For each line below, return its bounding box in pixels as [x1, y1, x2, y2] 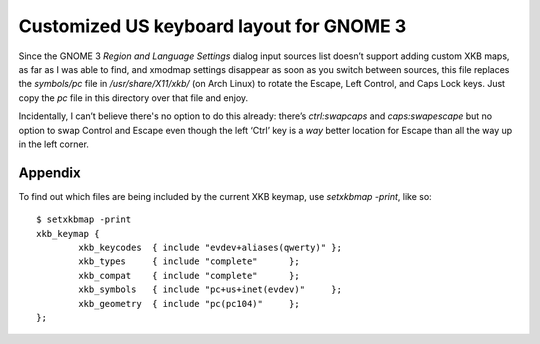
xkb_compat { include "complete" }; [78, 270, 300, 281]
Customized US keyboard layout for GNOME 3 [18, 15, 407, 37]
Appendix [18, 164, 81, 181]
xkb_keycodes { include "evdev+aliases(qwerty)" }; [78, 241, 342, 253]
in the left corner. [18, 138, 90, 150]
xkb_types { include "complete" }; [78, 256, 300, 267]
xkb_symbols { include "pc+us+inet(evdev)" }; [78, 284, 342, 295]
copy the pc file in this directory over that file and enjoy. [18, 91, 249, 104]
